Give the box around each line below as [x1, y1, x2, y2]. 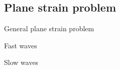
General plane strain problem [4, 23, 94, 34]
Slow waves [4, 57, 39, 67]
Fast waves [4, 40, 37, 50]
